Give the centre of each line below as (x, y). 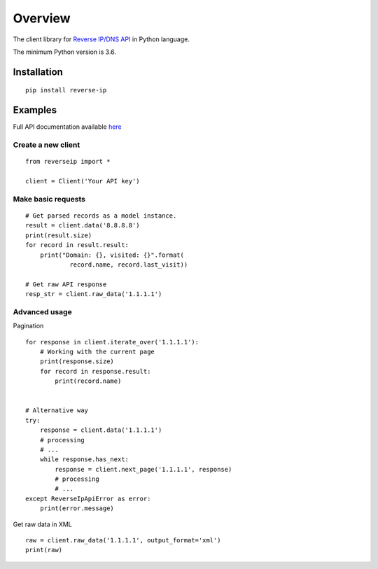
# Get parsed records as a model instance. (101, 216)
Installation (38, 72)
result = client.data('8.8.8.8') (83, 225)
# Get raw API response (66, 284)
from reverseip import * (68, 162)
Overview (42, 18)
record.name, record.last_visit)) (129, 265)
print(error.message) (77, 508)
